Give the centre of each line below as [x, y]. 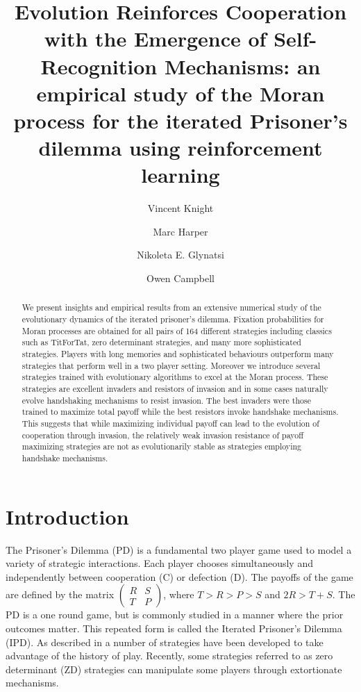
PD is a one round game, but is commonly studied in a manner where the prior [175, 615]
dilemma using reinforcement [180, 148]
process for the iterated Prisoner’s [180, 120]
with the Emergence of [155, 39]
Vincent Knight [180, 208]
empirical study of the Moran [180, 93]
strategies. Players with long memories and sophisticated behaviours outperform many [178, 354]
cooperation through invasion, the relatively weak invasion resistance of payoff [163, 435]
